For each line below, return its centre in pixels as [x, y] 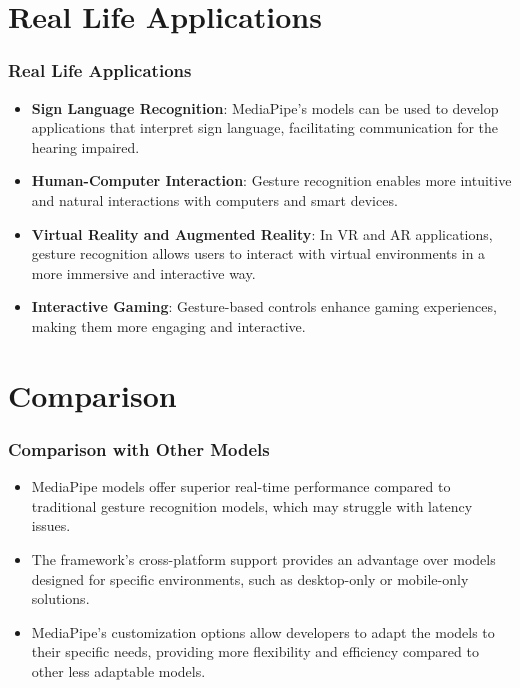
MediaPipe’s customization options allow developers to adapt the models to [263, 631]
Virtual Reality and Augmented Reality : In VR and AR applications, [262, 233]
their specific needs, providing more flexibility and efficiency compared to [255, 651]
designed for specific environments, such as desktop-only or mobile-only [250, 578]
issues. [51, 525]
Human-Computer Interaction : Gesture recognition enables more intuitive [271, 180]
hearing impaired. [85, 146]
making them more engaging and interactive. [168, 325]
